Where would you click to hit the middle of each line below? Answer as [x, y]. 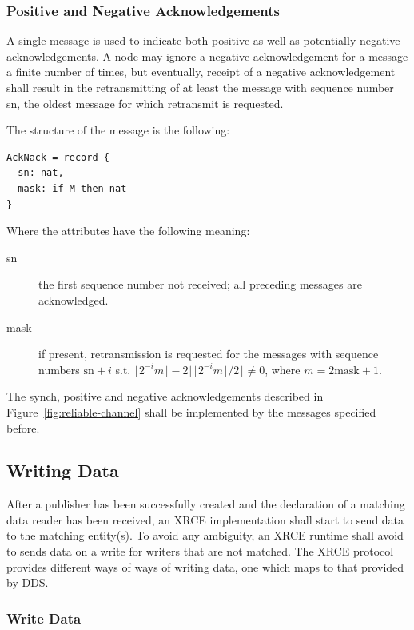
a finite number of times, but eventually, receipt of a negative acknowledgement [201, 72]
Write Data [44, 618]
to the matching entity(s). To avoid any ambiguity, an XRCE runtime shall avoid [205, 535]
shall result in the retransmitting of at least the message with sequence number [200, 87]
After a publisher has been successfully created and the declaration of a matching [206, 504]
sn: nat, [41, 173]
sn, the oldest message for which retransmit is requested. [145, 103]
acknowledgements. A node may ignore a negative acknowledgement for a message [207, 56]
